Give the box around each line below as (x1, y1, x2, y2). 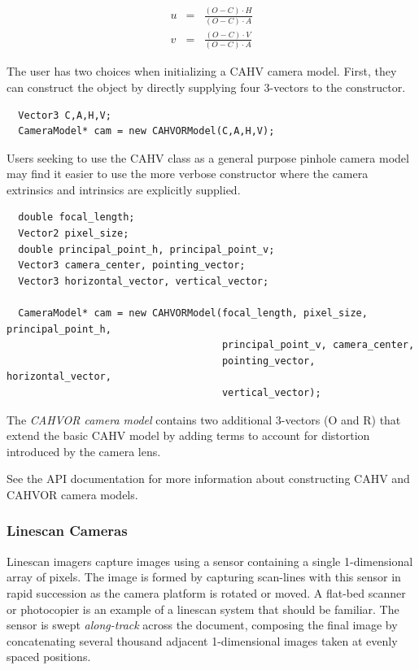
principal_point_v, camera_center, (221, 339, 415, 351)
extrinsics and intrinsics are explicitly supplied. (7, 181, 241, 198)
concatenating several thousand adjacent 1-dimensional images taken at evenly (7, 632, 398, 649)
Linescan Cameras (7, 520, 128, 541)
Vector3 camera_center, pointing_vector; (18, 259, 246, 272)
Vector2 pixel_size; (18, 228, 129, 240)
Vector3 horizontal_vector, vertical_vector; (18, 275, 269, 287)
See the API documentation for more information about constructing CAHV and (7, 470, 410, 487)
